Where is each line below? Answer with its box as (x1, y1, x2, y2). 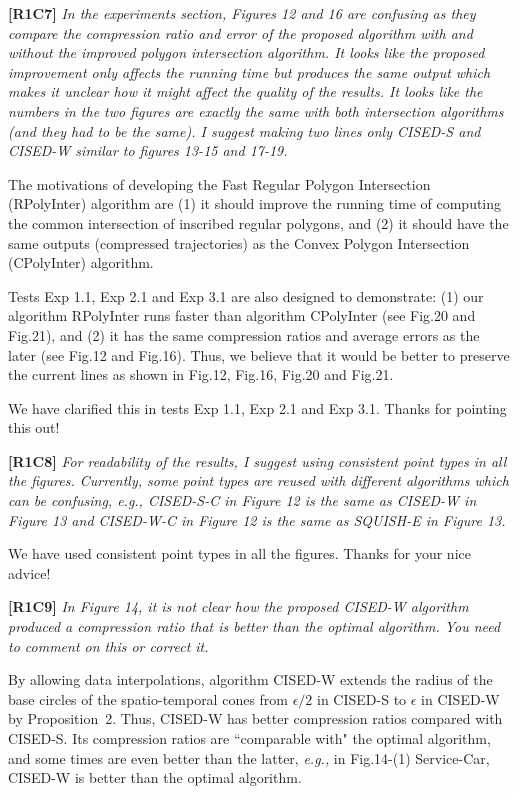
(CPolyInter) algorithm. (8, 252, 154, 273)
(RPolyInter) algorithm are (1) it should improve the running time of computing (8, 193, 502, 214)
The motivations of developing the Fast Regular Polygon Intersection (8, 173, 431, 194)
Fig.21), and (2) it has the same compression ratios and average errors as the (8, 324, 480, 345)
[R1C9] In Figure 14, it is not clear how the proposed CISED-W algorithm (8, 596, 469, 617)
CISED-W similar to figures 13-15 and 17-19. (8, 140, 288, 161)
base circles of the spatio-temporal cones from (8, 688, 288, 709)
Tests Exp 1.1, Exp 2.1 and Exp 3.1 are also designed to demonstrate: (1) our (8, 285, 484, 306)
